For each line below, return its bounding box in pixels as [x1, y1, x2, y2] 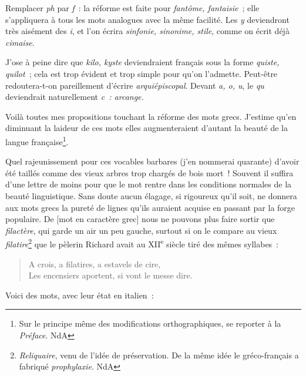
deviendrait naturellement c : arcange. [5, 90, 144, 103]
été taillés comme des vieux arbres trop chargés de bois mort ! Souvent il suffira [5, 166, 294, 179]
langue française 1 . [5, 133, 69, 147]
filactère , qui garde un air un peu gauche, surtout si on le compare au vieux [5, 224, 277, 236]
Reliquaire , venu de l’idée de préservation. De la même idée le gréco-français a [19, 348, 299, 361]
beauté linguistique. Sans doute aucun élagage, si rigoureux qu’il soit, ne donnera [5, 189, 297, 202]
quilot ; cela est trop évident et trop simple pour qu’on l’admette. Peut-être [5, 67, 278, 79]
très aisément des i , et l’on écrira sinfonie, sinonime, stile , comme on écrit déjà [5, 25, 290, 37]
